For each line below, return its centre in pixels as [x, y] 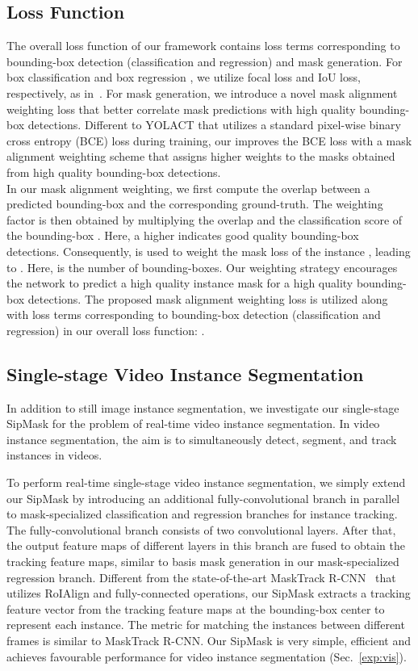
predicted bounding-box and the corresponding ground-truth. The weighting [195, 204]
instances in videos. [54, 455]
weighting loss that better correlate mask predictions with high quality [181, 109]
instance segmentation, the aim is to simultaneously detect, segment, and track [202, 439]
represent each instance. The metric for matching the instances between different [206, 625]
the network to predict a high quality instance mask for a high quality [180, 283]
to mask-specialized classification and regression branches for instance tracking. [202, 514]
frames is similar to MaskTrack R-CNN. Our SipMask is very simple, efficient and [209, 640]
